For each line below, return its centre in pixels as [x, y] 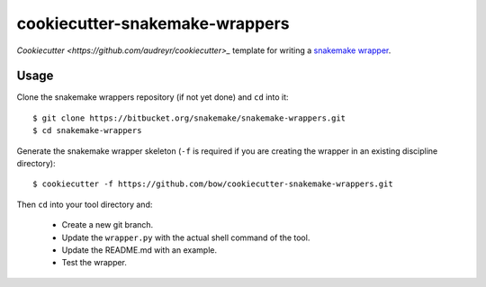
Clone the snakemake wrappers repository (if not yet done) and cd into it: [153, 97]
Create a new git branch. [108, 225]
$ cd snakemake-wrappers [87, 131]
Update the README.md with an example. [139, 250]
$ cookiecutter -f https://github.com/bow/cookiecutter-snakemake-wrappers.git [213, 184]
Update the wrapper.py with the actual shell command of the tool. [186, 238]
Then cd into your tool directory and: [85, 204]
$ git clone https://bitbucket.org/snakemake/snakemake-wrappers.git [189, 118]
